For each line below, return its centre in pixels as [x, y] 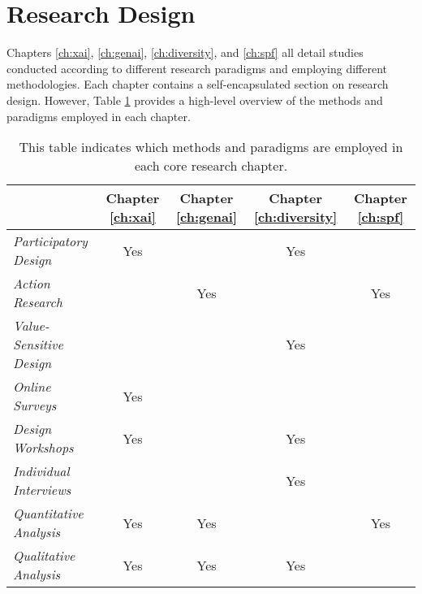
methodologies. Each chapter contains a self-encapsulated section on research [198, 84]
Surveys [35, 405]
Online [32, 387]
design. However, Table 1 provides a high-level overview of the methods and [195, 100]
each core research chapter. [211, 166]
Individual [41, 471]
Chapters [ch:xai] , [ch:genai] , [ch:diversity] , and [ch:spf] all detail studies [185, 52]
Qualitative [44, 556]
